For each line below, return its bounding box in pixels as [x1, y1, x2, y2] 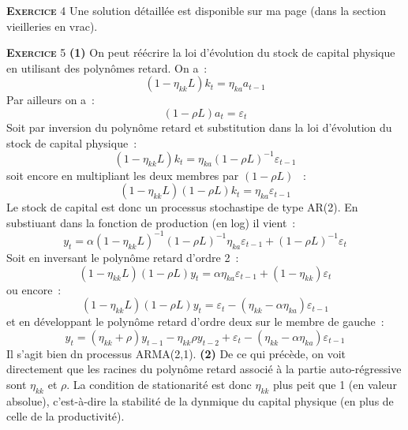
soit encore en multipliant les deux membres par [6, 166, 239, 183]
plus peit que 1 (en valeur [273, 376, 397, 392]
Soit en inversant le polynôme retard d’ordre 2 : [6, 249, 239, 265]
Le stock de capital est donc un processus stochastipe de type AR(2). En [6, 199, 358, 215]
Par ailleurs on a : [6, 92, 95, 108]
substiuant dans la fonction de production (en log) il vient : [6, 214, 296, 230]
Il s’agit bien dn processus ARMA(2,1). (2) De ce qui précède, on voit [6, 345, 346, 361]
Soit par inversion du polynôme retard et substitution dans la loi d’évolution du [6, 118, 392, 135]
